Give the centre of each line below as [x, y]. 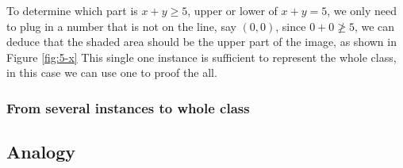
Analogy [41, 152]
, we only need [362, 10]
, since [291, 26]
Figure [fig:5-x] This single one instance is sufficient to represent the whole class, [201, 57]
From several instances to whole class [128, 107]
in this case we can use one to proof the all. [112, 73]
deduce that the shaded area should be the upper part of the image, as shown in [201, 42]
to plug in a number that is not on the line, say [121, 26]
